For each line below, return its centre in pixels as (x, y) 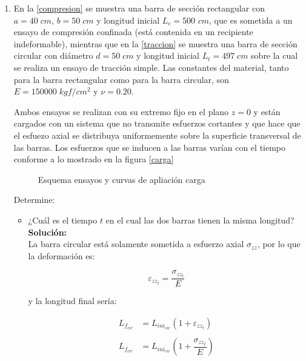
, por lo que (279, 244)
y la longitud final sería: (72, 301)
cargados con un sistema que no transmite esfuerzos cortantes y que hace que (157, 123)
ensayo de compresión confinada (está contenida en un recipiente (133, 32)
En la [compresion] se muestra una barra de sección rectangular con (139, 8)
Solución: (48, 232)
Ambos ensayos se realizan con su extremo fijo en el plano (121, 111)
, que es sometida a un (251, 20)
